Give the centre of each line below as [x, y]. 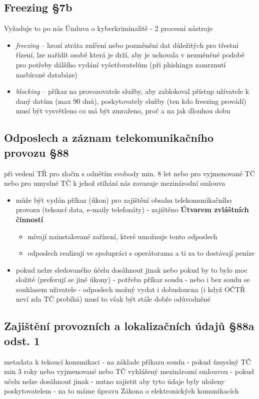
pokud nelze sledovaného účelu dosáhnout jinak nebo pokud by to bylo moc [131, 269]
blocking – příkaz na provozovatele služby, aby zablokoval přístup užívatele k [132, 91]
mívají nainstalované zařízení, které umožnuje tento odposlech [122, 236]
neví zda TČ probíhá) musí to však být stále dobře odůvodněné [113, 299]
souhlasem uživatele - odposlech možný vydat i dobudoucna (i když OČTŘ [130, 289]
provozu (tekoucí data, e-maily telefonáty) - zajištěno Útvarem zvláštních [132, 209]
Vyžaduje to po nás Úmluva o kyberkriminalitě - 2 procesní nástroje [108, 28]
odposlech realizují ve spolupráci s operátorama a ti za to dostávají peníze [141, 253]
